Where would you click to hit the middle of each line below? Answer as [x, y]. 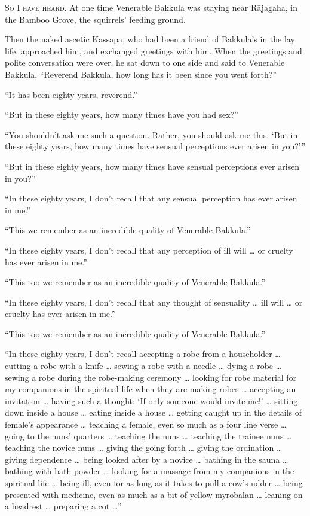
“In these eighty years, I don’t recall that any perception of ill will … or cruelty [149, 250]
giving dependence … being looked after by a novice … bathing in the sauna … [147, 459]
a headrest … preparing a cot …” [63, 506]
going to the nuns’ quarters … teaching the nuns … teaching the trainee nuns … [148, 436]
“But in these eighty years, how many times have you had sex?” [122, 115]
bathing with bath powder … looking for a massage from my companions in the [150, 471]
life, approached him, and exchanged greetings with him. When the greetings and [154, 51]
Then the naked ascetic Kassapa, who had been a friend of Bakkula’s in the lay [150, 39]
